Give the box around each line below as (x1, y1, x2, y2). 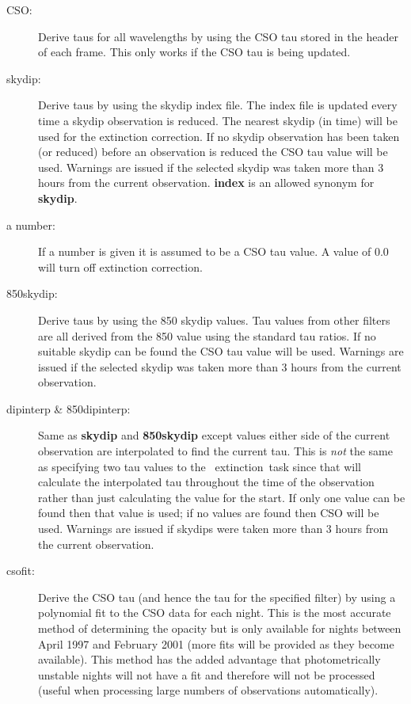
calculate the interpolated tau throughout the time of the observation (38, 474, 375, 490)
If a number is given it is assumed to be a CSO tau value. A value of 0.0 (38, 243, 389, 260)
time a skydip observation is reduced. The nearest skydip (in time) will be (38, 112, 398, 128)
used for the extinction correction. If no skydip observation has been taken (38, 127, 400, 144)
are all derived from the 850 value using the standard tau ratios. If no (38, 327, 376, 344)
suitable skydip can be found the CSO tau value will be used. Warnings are (38, 343, 404, 360)
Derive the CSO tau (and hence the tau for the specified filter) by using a (38, 588, 396, 605)
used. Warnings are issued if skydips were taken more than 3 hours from (38, 520, 389, 537)
